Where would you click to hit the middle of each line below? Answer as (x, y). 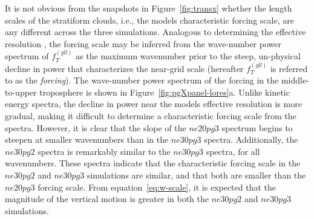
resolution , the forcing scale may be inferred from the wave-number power (143, 43)
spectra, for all (233, 151)
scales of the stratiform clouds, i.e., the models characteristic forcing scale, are (149, 20)
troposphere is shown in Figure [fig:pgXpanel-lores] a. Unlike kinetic (165, 92)
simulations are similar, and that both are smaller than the (196, 175)
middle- (295, 80)
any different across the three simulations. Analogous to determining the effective (155, 32)
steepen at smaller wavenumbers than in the (87, 139)
